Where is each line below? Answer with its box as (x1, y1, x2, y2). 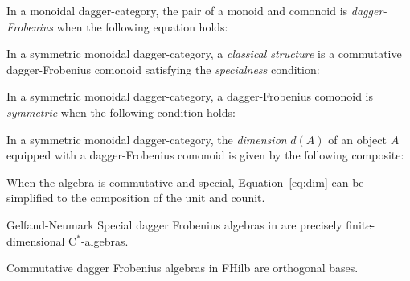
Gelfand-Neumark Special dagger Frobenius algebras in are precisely (6, 216, 342, 233)
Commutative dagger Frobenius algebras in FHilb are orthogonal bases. (6, 259, 359, 276)
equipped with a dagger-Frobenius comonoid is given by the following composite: (6, 147, 404, 163)
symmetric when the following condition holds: (6, 103, 236, 120)
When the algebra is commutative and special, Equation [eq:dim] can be (6, 173, 364, 190)
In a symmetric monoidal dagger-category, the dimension (6, 130, 287, 147)
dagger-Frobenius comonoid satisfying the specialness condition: (6, 60, 320, 77)
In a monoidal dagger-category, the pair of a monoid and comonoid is (6, 2, 348, 19)
